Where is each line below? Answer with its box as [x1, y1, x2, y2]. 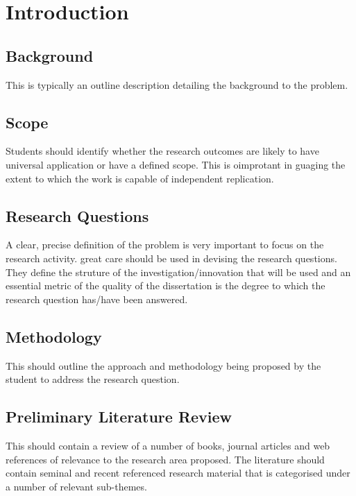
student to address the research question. [6, 372, 180, 386]
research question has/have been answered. [6, 291, 188, 306]
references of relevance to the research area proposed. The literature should [6, 452, 325, 466]
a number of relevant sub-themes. [6, 479, 147, 493]
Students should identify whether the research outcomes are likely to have [6, 144, 319, 158]
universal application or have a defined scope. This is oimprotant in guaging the [6, 157, 346, 171]
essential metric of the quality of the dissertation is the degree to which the [6, 278, 325, 293]
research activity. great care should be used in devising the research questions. [6, 250, 337, 265]
